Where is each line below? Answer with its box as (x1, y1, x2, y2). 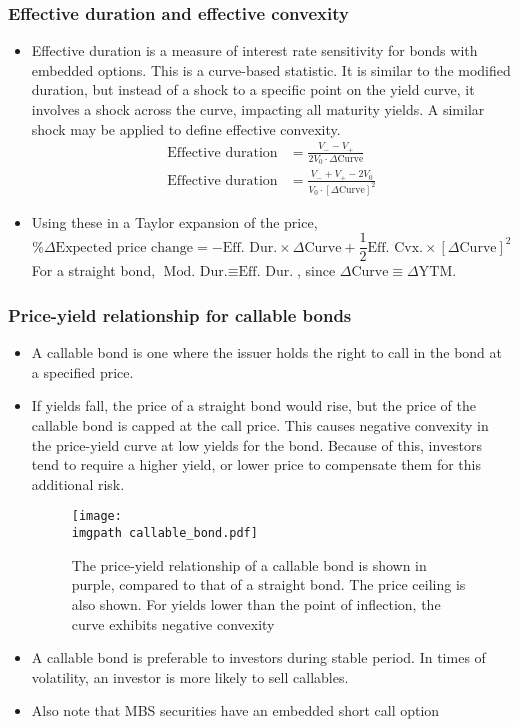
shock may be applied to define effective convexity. (31, 118, 341, 139)
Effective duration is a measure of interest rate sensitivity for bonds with (31, 40, 478, 61)
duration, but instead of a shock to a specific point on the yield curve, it (31, 79, 475, 100)
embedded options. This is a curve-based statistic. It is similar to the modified (31, 59, 511, 80)
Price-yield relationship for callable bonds (8, 302, 352, 327)
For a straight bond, (31, 260, 156, 281)
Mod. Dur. (163, 265, 228, 280)
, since (296, 260, 336, 281)
